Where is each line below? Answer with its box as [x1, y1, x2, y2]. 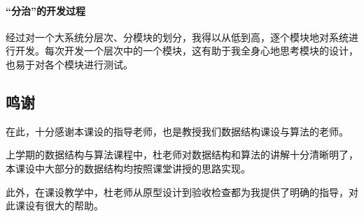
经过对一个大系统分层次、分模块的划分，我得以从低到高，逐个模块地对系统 [6, 29, 349, 44]
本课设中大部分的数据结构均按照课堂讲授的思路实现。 [6, 160, 251, 175]
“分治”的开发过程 [6, 3, 85, 17]
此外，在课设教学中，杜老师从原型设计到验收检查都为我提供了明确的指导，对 [6, 184, 358, 199]
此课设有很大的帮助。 [6, 198, 104, 213]
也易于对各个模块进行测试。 [6, 57, 133, 71]
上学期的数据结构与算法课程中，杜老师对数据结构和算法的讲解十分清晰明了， [6, 147, 358, 162]
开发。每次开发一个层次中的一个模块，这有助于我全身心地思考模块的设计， [15, 43, 358, 58]
